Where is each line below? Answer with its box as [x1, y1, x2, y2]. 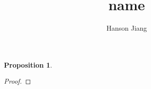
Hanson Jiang [106, 23, 147, 33]
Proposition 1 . [4, 59, 52, 70]
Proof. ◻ [4, 76, 31, 86]
